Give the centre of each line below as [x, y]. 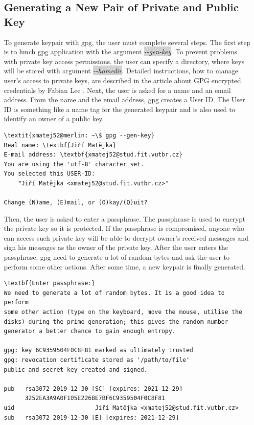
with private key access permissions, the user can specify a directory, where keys [124, 61]
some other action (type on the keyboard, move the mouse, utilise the [123, 312]
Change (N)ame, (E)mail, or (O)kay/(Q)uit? [76, 203]
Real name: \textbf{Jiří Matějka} [60, 145]
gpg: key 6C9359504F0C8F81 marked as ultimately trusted [99, 350]
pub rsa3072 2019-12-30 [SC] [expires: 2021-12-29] [93, 389]
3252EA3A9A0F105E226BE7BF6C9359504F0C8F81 [95, 398]
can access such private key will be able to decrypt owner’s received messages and [126, 237]
